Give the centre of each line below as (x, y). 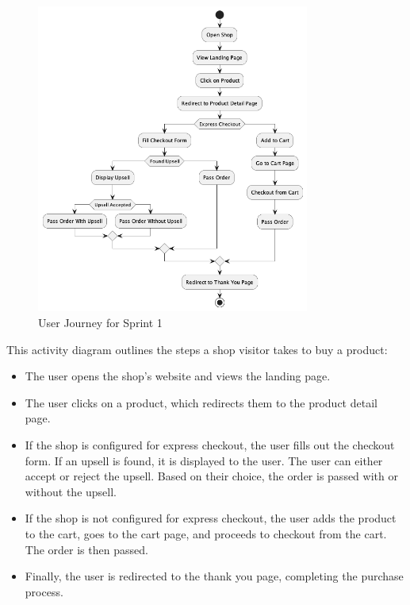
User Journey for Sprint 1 (100, 323)
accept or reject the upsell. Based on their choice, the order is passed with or (211, 476)
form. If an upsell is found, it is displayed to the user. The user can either (204, 460)
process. (44, 591)
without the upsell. (71, 491)
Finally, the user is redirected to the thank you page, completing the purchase (214, 576)
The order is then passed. (86, 549)
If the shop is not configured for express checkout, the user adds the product (211, 518)
